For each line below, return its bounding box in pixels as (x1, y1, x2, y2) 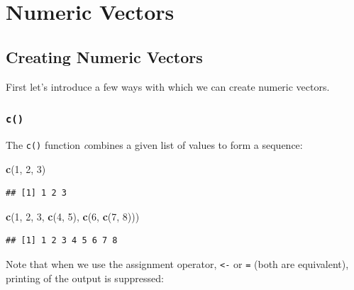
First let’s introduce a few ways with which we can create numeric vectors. (6, 79, 330, 94)
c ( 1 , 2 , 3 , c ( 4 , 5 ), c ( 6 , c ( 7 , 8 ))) (6, 208, 140, 223)
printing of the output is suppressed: (6, 270, 164, 285)
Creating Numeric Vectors (6, 45, 203, 67)
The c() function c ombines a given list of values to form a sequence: (6, 137, 303, 152)
